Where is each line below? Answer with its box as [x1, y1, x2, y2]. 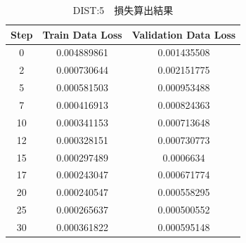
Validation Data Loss [131, 27, 236, 41]
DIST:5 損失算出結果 [72, 3, 174, 17]
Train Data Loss [42, 27, 122, 41]
